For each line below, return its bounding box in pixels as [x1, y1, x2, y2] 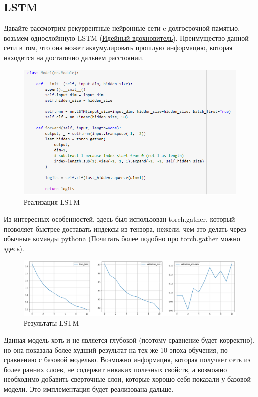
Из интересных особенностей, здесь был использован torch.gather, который [4, 214, 235, 224]
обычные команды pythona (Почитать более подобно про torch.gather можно [4, 233, 240, 244]
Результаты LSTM [24, 318, 79, 328]
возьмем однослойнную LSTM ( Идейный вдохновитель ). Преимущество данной [4, 32, 249, 43]
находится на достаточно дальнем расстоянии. [4, 52, 144, 62]
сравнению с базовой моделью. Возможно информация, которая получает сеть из [4, 354, 251, 365]
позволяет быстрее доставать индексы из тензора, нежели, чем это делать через [4, 223, 246, 234]
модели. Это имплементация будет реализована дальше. [4, 383, 174, 394]
